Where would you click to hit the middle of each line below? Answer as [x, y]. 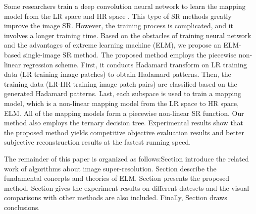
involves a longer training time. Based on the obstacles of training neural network [128, 35]
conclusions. [22, 207]
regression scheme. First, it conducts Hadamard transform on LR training [135, 64]
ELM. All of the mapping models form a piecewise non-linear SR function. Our [124, 113]
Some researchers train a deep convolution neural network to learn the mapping [125, 6]
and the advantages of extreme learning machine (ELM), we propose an [113, 45]
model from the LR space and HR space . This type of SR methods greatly [118, 16]
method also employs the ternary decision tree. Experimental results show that [124, 123]
